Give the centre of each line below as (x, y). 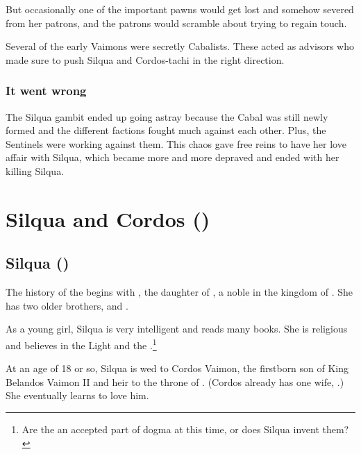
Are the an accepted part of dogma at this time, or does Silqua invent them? (185, 429)
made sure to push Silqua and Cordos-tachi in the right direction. (145, 59)
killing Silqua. (35, 170)
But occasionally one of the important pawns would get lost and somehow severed (180, 9)
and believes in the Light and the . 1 (81, 344)
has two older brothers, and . (67, 305)
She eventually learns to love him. (77, 395)
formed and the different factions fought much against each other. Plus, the (166, 130)
